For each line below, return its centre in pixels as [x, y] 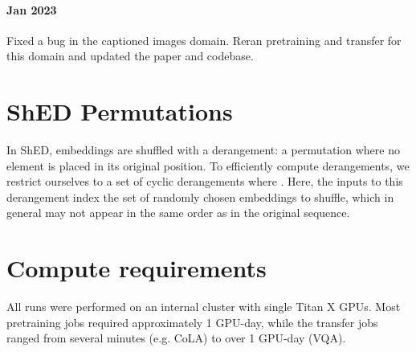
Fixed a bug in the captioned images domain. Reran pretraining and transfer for [204, 40]
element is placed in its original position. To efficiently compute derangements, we [208, 165]
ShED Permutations [120, 111]
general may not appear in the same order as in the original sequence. [178, 213]
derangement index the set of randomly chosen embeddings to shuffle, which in [200, 196]
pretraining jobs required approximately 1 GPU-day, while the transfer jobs [192, 322]
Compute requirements [137, 268]
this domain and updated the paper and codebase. [130, 56]
